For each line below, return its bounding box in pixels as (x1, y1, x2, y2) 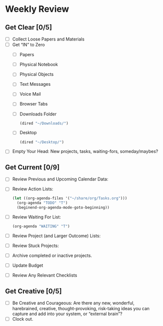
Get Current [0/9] (5, 163, 60, 171)
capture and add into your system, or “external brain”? (12, 311, 123, 317)
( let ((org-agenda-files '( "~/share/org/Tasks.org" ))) (12, 196, 128, 201)
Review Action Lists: (12, 186, 53, 192)
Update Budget (12, 262, 43, 268)
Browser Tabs (19, 101, 48, 107)
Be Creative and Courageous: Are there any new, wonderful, (12, 300, 134, 306)
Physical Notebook (19, 62, 58, 68)
